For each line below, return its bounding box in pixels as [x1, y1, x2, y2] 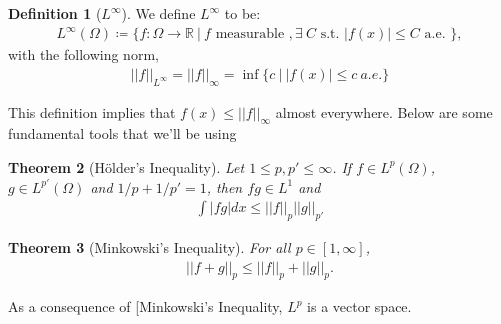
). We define [121, 3, 196, 23]
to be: [224, 3, 261, 23]
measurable [215, 27, 285, 42]
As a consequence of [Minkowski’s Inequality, [8, 296, 283, 317]
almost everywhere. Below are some [275, 101, 493, 122]
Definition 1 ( [8, 3, 102, 23]
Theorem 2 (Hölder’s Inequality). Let [8, 156, 245, 177]
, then [206, 176, 243, 197]
